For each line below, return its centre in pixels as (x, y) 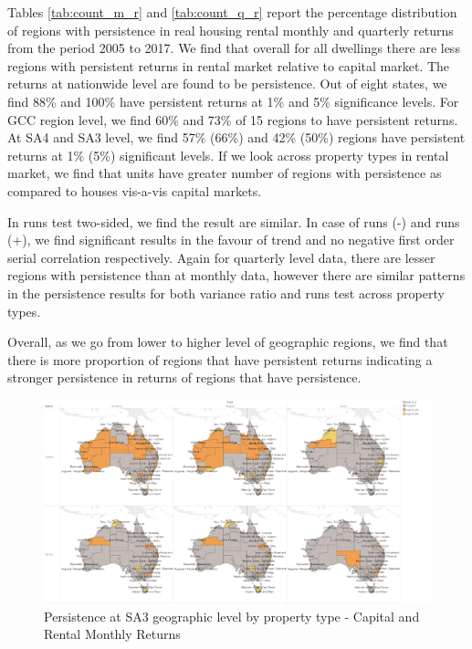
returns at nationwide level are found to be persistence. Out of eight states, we (227, 84)
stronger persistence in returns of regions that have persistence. (184, 377)
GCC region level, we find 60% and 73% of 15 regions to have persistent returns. (233, 119)
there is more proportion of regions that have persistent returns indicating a (220, 359)
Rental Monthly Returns (112, 634)
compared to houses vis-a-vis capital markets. (135, 190)
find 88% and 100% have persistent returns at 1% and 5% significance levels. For (233, 101)
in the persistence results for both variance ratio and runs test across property (226, 293)
